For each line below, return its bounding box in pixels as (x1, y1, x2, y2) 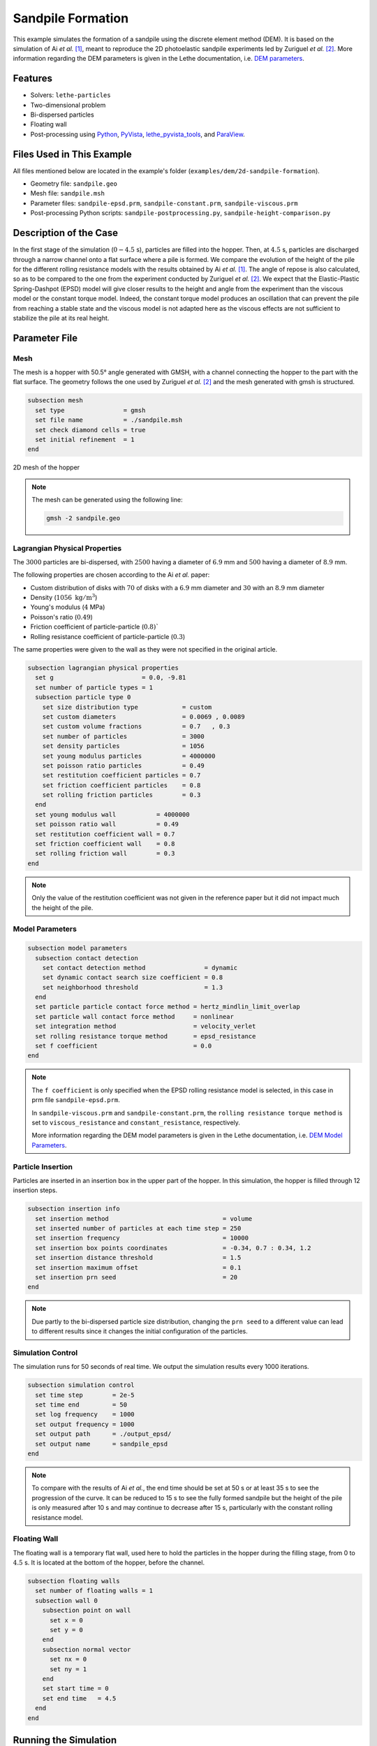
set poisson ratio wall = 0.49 (35, 821, 179, 828)
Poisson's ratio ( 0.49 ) (30, 612, 94, 621)
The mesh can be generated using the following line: (31, 496, 183, 504)
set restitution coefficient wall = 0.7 (35, 830, 175, 838)
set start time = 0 (42, 1685, 110, 1693)
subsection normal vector (42, 1645, 131, 1653)
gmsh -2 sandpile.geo (46, 514, 121, 522)
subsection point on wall (42, 1606, 131, 1615)
